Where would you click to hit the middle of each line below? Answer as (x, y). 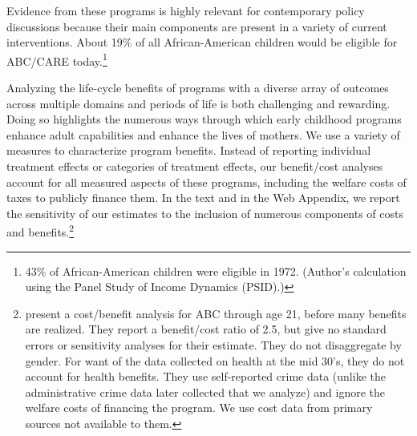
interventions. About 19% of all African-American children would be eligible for (202, 42)
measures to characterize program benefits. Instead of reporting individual (189, 150)
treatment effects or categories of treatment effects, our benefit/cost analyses (195, 166)
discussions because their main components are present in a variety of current (197, 26)
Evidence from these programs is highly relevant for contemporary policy (186, 10)
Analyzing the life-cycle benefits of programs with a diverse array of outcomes (198, 88)
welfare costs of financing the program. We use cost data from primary (199, 408)
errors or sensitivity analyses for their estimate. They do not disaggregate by (213, 345)
